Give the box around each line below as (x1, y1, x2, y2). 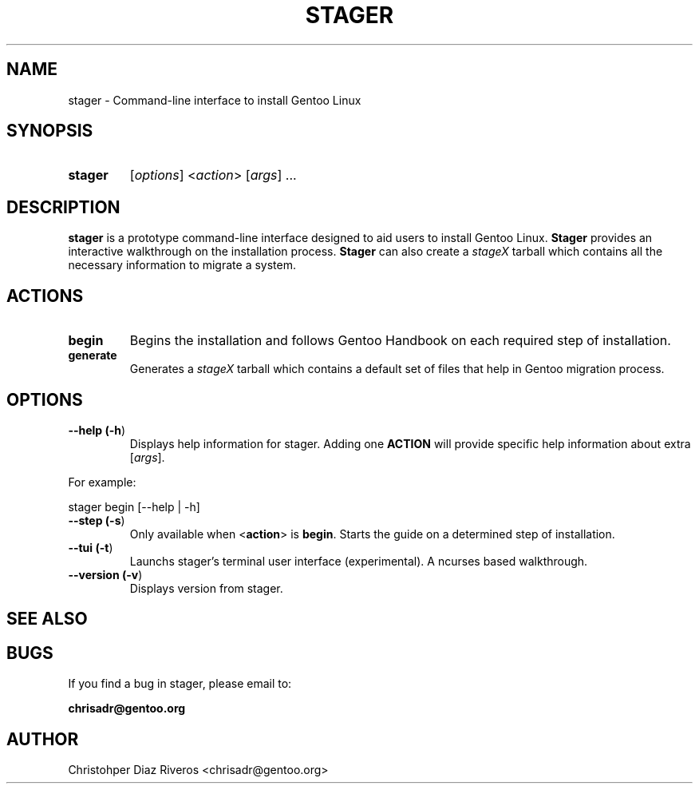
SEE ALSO (6, 609, 88, 629)
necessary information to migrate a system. (68, 258, 296, 272)
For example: (68, 474, 136, 489)
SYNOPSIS (6, 121, 93, 141)
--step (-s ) (68, 513, 125, 527)
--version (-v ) (68, 567, 143, 582)
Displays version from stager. (129, 581, 283, 595)
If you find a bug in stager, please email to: (68, 677, 292, 691)
